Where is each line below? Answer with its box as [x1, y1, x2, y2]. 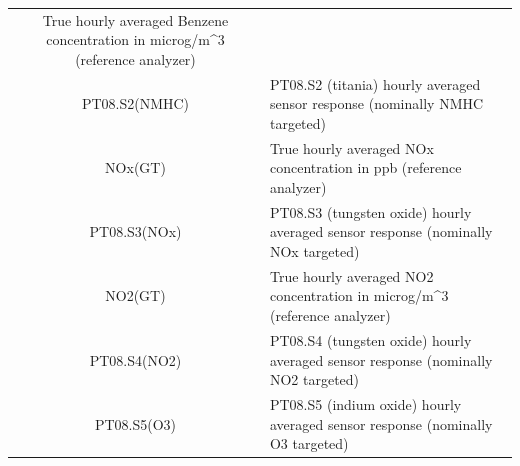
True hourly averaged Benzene [42, 9, 229, 30]
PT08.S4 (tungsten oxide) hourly [269, 329, 472, 350]
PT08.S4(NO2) [89, 349, 182, 370]
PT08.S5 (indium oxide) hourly [269, 393, 462, 414]
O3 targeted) [269, 433, 349, 454]
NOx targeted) [269, 241, 360, 262]
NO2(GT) [105, 285, 166, 306]
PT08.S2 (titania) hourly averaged [269, 73, 481, 94]
